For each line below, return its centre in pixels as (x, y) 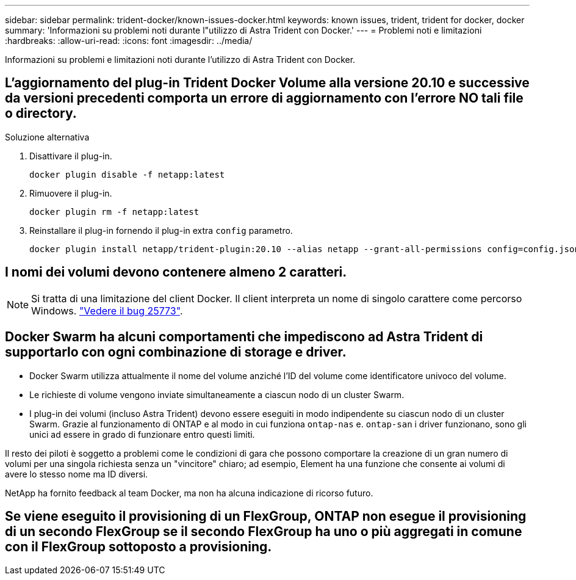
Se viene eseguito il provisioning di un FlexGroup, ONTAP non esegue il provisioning (266, 516)
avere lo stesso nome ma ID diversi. (77, 474)
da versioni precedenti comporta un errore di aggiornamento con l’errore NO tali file (264, 98)
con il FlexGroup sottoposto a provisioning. (139, 546)
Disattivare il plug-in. (71, 156)
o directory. (41, 114)
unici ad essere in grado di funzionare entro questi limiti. (142, 434)
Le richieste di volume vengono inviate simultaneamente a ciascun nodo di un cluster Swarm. (217, 394)
